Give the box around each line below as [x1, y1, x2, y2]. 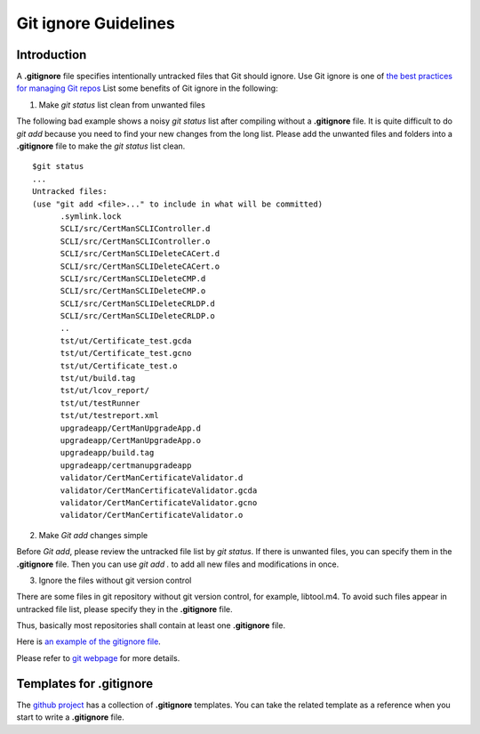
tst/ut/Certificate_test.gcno [60, 348, 192, 359]
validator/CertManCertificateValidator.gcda [60, 485, 258, 496]
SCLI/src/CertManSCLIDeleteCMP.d [60, 273, 206, 284]
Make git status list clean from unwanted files [38, 99, 206, 110]
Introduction [16, 47, 87, 62]
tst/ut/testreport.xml [60, 410, 159, 421]
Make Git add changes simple [38, 529, 148, 540]
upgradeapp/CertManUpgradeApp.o [60, 436, 202, 445]
